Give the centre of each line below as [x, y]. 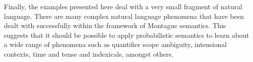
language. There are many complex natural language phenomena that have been [124, 16]
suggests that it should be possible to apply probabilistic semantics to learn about [127, 35]
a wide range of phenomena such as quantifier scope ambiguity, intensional [116, 44]
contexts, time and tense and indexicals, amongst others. [89, 54]
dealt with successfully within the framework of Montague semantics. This [115, 25]
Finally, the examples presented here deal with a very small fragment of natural [123, 6]
